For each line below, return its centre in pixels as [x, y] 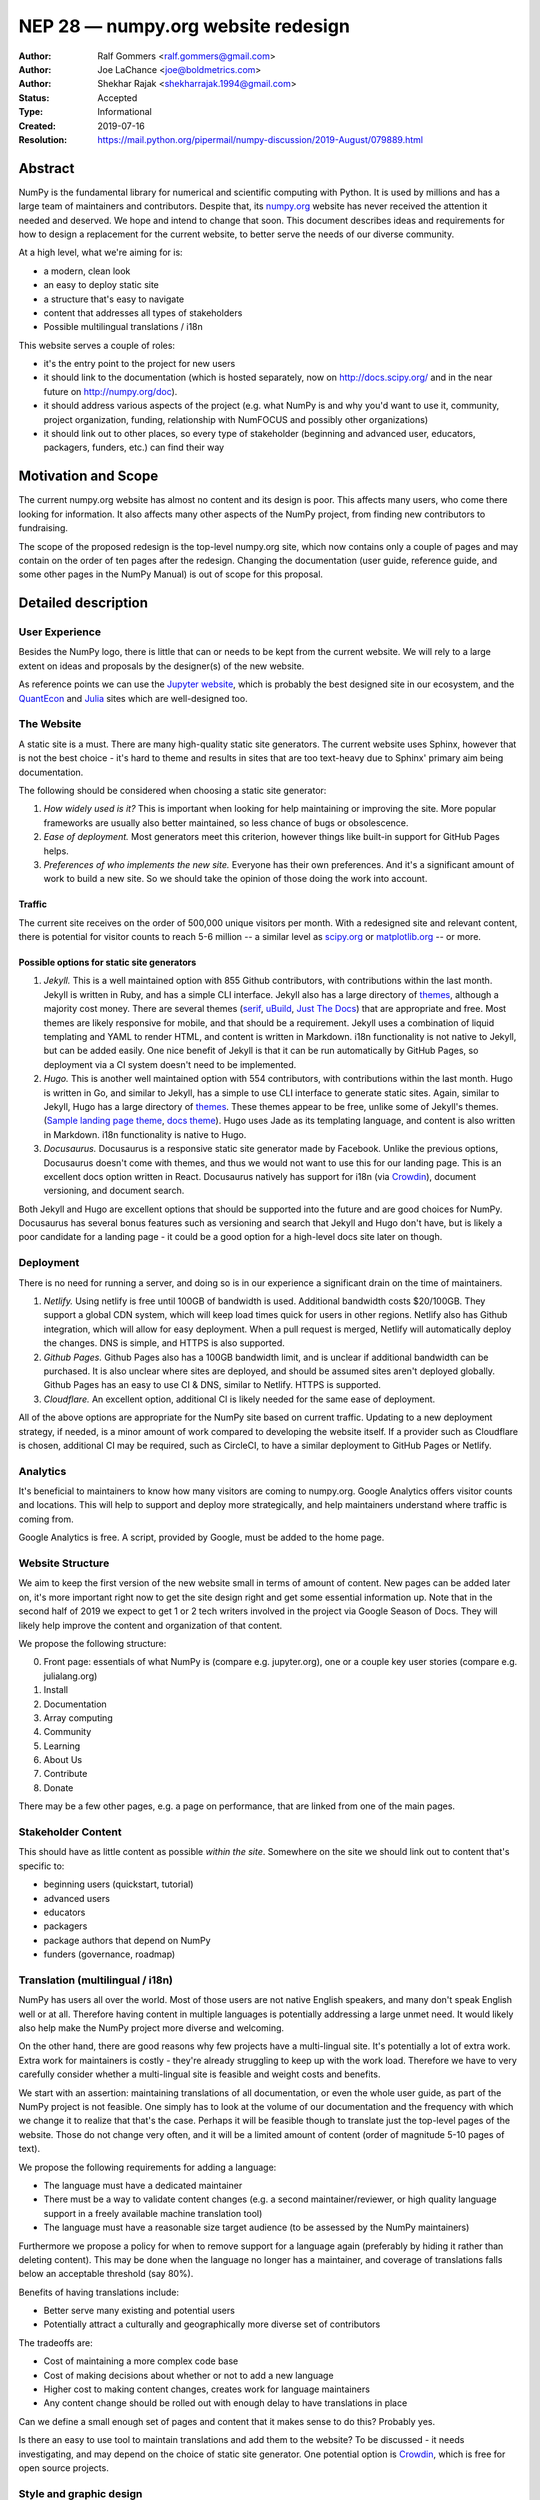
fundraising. [43, 528]
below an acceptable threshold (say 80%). [106, 2274]
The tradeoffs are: [56, 2342]
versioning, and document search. [114, 1191]
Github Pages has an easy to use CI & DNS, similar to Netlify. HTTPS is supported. [212, 1385]
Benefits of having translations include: [99, 2292]
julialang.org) [70, 1676]
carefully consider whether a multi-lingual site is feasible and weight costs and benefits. [199, 2074]
